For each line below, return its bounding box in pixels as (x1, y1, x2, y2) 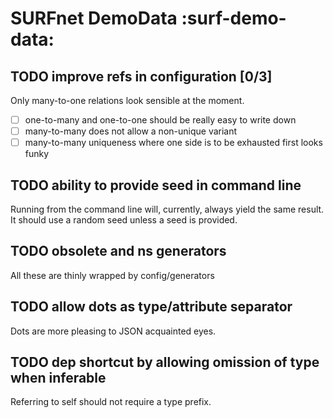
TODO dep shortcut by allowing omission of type (10, 354, 320, 371)
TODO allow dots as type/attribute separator (10, 298, 293, 316)
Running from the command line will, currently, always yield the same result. (10, 203, 325, 215)
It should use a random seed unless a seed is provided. (10, 214, 238, 226)
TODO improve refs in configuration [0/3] (10, 68, 273, 85)
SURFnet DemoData (10, 7, 178, 30)
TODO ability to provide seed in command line (10, 177, 302, 194)
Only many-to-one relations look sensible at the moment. (10, 95, 245, 106)
